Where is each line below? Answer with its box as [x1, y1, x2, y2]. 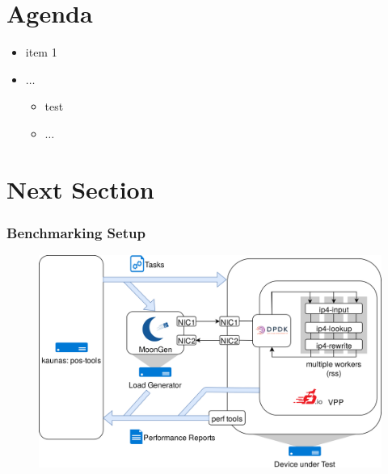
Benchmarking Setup [6, 222, 145, 242]
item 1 [25, 44, 57, 61]
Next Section [6, 172, 154, 205]
